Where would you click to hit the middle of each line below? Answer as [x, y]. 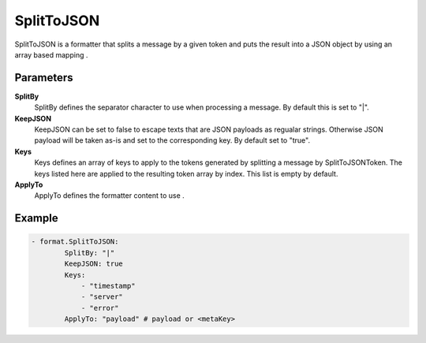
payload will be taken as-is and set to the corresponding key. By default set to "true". [172, 140]
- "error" [100, 308]
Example [36, 218]
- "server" [102, 297]
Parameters [44, 78]
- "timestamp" [108, 285]
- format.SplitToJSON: [75, 242]
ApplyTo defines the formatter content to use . [109, 196]
